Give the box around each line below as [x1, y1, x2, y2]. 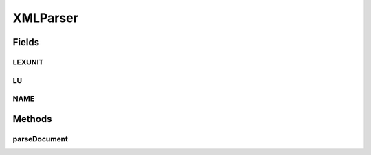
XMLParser [12, 10, 78, 25]
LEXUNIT [12, 57, 44, 67]
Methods [12, 113, 52, 125]
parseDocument [12, 134, 69, 143]
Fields [12, 36, 40, 48]
